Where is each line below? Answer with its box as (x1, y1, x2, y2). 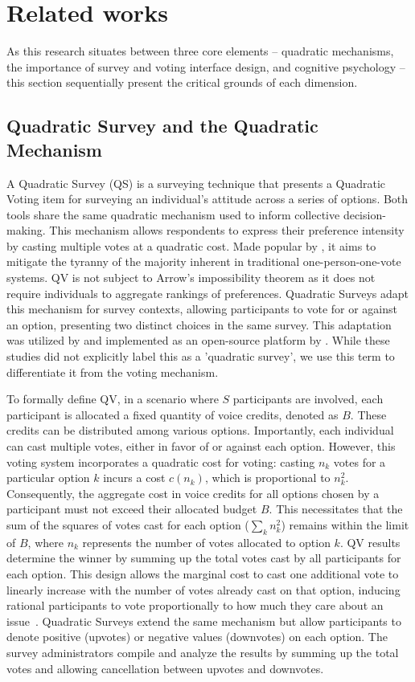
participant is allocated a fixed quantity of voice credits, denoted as (6, 406, 339, 423)
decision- (343, 206, 386, 223)
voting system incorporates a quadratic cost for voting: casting (6, 453, 315, 470)
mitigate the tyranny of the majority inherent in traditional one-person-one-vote (6, 253, 401, 270)
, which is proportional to (204, 469, 331, 486)
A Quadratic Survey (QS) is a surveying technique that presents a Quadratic (6, 174, 386, 191)
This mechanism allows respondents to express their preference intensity (49, 222, 405, 239)
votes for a (333, 453, 386, 470)
